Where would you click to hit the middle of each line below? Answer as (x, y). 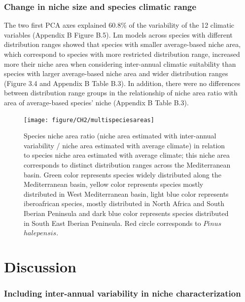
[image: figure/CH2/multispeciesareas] (89, 120)
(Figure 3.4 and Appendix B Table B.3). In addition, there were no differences (122, 83)
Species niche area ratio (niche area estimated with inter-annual (120, 136)
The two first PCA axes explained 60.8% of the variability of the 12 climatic (119, 25)
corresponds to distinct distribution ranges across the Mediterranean (127, 165)
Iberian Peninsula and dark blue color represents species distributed (126, 213)
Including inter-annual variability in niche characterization (122, 293)
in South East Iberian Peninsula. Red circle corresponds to (112, 223)
